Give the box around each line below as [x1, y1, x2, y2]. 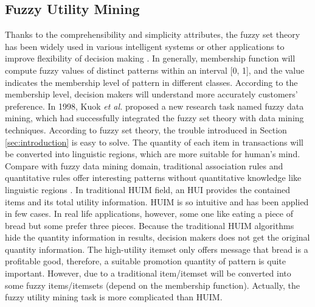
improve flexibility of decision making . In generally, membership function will [5, 52, 296, 65]
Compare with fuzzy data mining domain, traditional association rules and [5, 159, 283, 172]
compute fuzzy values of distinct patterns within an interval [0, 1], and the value [5, 63, 305, 76]
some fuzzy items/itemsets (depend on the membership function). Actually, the [5, 278, 300, 291]
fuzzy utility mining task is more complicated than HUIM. [5, 291, 223, 303]
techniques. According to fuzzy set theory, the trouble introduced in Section [5, 123, 287, 136]
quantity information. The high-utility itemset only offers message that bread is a [5, 242, 308, 255]
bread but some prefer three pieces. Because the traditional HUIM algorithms [5, 219, 294, 231]
